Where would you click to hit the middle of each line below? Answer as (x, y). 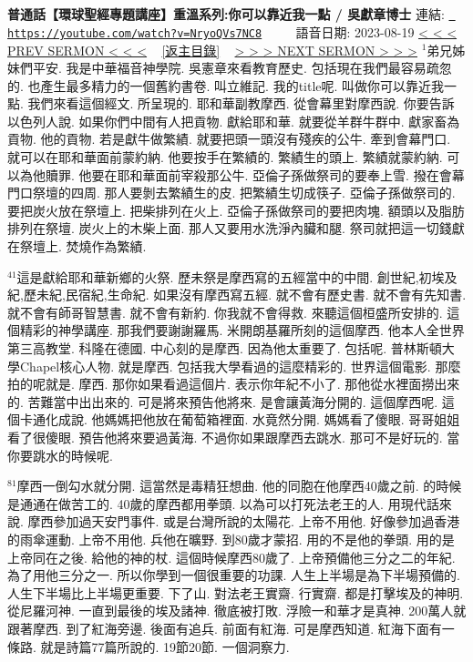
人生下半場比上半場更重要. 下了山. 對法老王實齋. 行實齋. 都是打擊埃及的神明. (236, 592)
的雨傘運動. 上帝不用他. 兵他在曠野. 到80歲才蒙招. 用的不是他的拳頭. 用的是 (231, 539)
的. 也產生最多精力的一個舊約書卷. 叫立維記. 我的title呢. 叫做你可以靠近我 (226, 85)
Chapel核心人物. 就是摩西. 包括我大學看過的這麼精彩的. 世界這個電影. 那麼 (240, 366)
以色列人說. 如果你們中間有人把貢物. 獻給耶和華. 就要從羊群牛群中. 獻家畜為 (234, 121)
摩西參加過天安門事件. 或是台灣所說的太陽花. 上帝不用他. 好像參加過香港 (244, 521)
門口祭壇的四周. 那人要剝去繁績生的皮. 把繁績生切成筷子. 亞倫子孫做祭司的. (231, 193)
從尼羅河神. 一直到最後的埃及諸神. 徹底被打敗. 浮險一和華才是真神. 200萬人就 (237, 611)
